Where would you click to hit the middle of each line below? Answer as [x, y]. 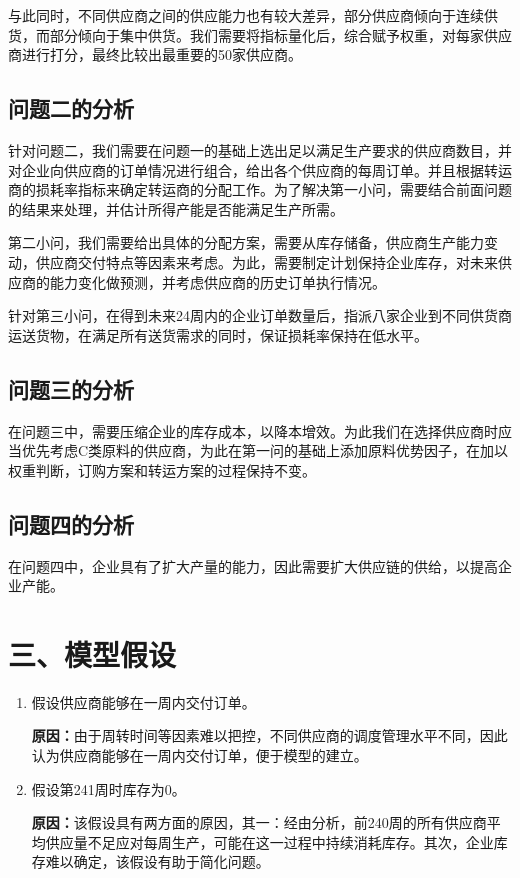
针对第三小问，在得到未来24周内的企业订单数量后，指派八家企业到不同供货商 [260, 315]
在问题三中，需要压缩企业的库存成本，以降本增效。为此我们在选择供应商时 [253, 430]
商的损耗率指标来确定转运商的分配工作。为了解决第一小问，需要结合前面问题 [260, 189]
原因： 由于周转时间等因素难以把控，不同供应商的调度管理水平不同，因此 [269, 735]
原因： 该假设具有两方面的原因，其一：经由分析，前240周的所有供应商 [259, 822]
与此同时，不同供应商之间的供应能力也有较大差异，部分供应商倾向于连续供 [253, 15]
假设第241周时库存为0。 [108, 788]
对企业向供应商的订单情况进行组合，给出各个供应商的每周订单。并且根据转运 [260, 169]
